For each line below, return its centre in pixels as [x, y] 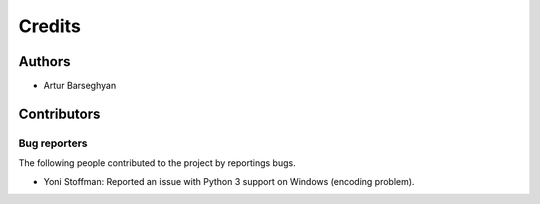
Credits [50, 26]
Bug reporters [53, 143]
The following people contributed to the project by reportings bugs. [157, 163]
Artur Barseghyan [80, 86]
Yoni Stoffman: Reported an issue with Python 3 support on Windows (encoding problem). [229, 181]
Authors [44, 61]
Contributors [59, 113]
